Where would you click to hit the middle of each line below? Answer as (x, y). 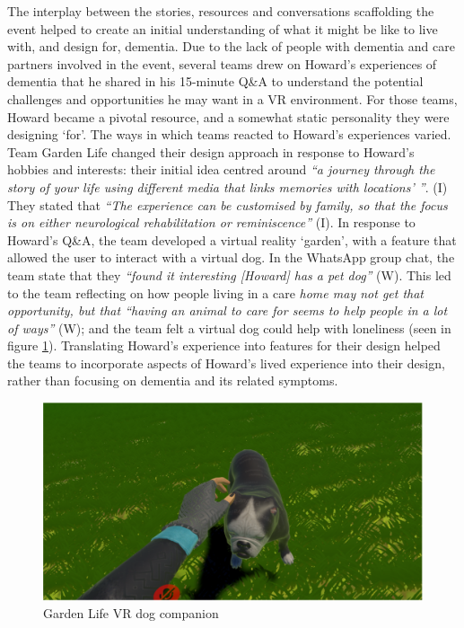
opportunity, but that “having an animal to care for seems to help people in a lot (228, 310)
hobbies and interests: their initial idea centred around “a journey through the (221, 169)
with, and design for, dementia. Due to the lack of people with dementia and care (231, 46)
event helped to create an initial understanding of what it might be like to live (223, 28)
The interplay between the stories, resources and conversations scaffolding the (221, 11)
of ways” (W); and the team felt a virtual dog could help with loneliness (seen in (229, 327)
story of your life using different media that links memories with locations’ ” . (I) (228, 186)
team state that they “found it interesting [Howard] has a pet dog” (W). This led (229, 274)
